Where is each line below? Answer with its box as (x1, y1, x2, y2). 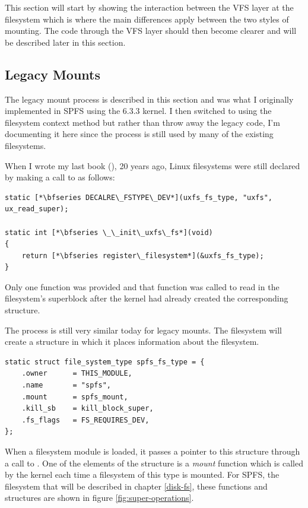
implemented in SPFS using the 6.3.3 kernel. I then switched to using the (5, 104, 272, 117)
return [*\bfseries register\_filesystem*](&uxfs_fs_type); (21, 251, 264, 260)
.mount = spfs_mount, (21, 392, 128, 401)
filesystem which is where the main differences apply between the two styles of (5, 12, 289, 25)
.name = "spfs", (21, 381, 111, 390)
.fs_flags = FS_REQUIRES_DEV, (21, 415, 150, 424)
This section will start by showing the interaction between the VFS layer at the (5, 1, 294, 13)
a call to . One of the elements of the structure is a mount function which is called (5, 456, 303, 469)
